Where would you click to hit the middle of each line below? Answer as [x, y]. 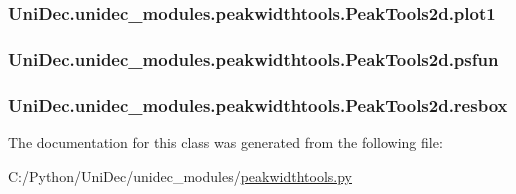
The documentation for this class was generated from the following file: [225, 141]
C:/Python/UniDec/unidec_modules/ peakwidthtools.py [180, 175]
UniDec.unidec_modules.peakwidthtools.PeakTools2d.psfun [253, 58]
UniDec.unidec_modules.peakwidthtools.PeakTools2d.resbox [258, 104]
